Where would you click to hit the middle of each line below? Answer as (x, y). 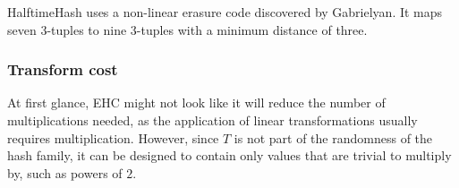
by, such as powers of (65, 172)
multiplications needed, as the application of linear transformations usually (212, 120)
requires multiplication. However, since (113, 137)
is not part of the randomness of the (333, 137)
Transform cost (63, 69)
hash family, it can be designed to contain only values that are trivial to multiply (229, 155)
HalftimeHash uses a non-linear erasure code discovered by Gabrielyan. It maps (225, 12)
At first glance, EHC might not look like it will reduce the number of (196, 103)
